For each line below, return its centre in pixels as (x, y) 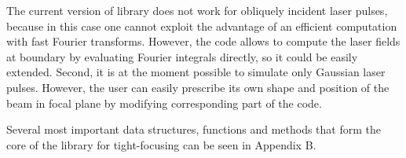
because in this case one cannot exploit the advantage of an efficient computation (202, 26)
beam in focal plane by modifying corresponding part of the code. (164, 103)
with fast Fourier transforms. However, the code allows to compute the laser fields (203, 41)
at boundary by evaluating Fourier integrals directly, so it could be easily (182, 56)
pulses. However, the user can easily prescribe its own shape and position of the (198, 87)
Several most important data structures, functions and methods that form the (194, 129)
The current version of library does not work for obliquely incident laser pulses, (197, 10)
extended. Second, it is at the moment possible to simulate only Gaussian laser (196, 72)
